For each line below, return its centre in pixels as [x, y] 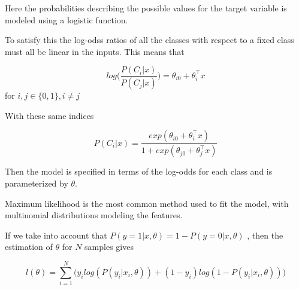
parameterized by [37, 183]
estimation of [29, 247]
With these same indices [49, 115]
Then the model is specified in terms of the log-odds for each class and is [139, 171]
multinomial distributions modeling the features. [94, 215]
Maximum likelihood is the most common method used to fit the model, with [147, 203]
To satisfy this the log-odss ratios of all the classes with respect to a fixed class [149, 40]
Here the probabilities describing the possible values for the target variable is [146, 8]
